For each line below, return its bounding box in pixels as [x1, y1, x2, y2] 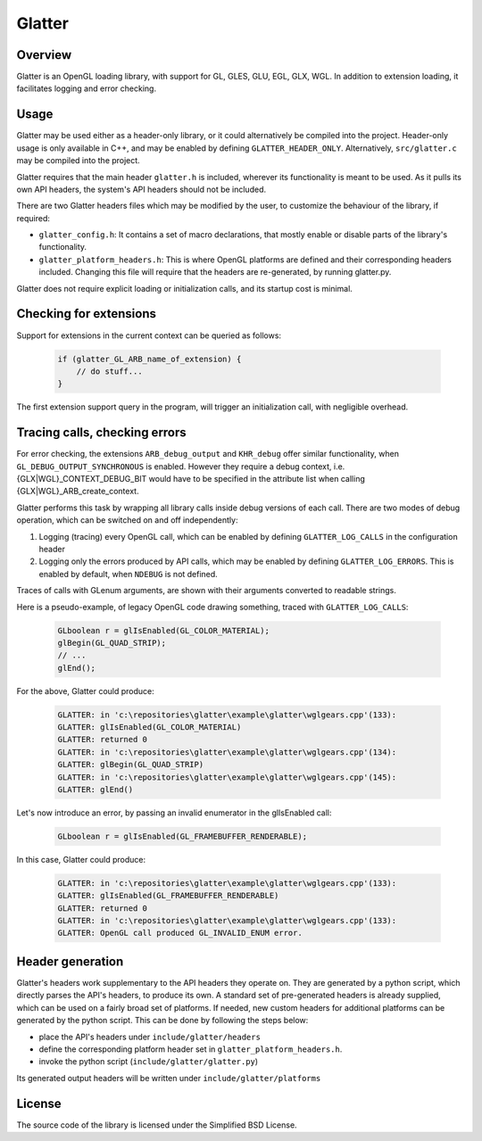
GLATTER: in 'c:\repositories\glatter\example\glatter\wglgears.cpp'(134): [57, 747, 397, 757]
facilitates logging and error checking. [16, 83, 156, 94]
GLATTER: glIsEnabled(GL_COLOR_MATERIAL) [57, 723, 242, 732]
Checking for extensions [16, 306, 156, 321]
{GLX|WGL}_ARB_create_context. [16, 486, 139, 497]
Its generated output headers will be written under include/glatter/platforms [16, 1072, 321, 1083]
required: [16, 212, 51, 223]
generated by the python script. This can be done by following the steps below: [16, 1015, 309, 1026]
